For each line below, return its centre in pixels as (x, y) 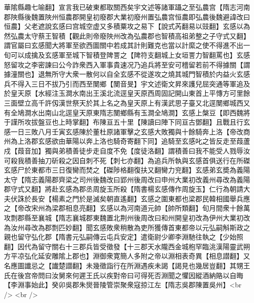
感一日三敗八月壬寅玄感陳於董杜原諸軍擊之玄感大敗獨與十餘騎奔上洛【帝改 (124, 131)
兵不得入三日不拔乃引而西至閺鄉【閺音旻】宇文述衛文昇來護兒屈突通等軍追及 (127, 83)
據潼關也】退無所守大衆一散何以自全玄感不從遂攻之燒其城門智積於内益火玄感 (127, 74)
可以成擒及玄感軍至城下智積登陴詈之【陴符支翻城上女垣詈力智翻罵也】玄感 (130, 54)
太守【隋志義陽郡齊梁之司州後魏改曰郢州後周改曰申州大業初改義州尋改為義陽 (127, 179)
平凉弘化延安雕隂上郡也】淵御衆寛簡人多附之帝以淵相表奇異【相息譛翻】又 (130, 256)
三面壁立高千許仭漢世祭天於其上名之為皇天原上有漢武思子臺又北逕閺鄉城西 (124, 102)
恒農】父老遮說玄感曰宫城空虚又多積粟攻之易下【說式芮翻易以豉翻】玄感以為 (127, 26)
